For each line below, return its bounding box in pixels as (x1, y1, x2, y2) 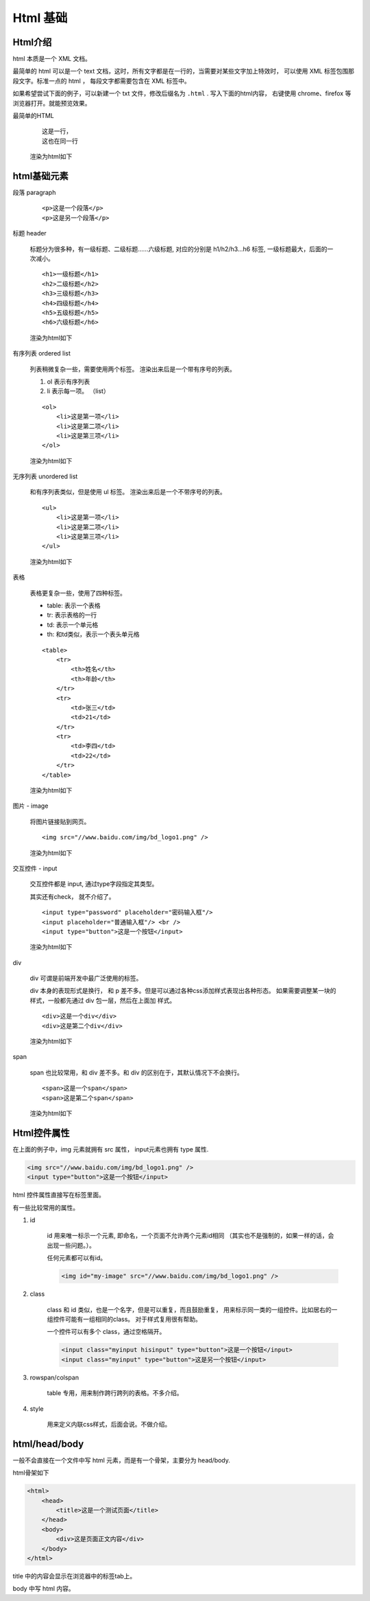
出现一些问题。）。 (47, 1241, 95, 1249)
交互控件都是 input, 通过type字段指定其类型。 (29, 880, 158, 888)
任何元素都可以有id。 (47, 1254, 106, 1262)
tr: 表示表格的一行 (47, 611, 97, 619)
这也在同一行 (42, 137, 78, 145)
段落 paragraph (12, 189, 56, 197)
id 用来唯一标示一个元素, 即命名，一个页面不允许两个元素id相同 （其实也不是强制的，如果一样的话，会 (47, 1232, 334, 1240)
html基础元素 (12, 170, 69, 182)
